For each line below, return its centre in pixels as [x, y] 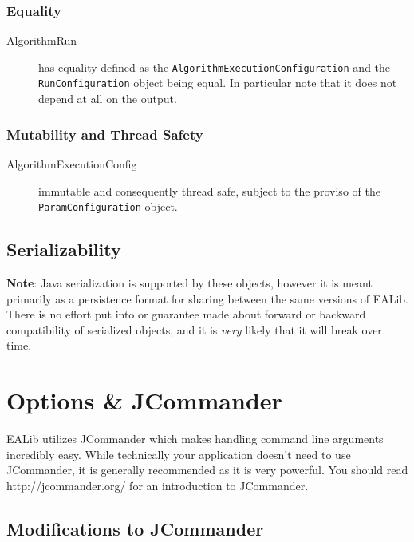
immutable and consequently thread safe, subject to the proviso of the [209, 190]
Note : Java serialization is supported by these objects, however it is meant [189, 282]
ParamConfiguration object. [108, 206]
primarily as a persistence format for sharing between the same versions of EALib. [208, 298]
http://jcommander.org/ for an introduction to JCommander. [158, 485]
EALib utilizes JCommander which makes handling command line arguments [195, 439]
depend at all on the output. [108, 99]
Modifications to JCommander [135, 528]
